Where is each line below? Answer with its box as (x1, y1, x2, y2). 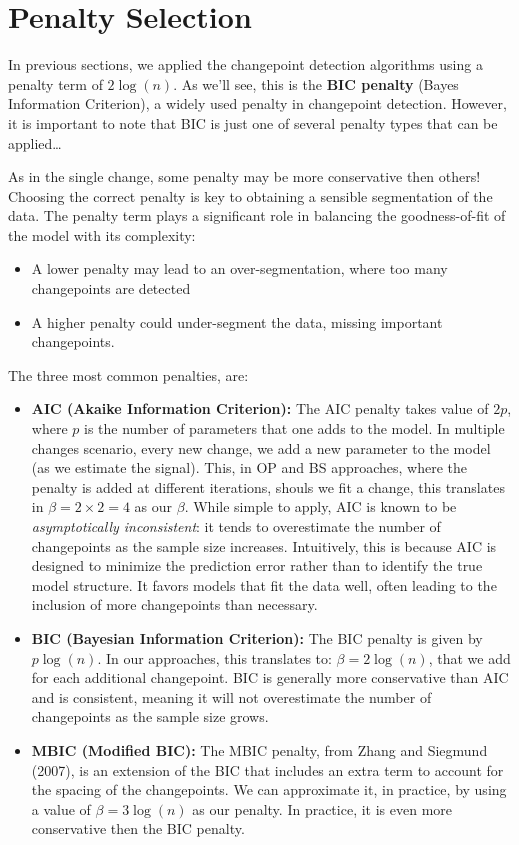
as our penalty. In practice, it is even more (192, 798, 453, 819)
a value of (31, 798, 91, 819)
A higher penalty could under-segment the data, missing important (31, 311, 443, 332)
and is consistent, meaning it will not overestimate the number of (31, 686, 432, 707)
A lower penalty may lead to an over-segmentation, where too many (31, 258, 448, 279)
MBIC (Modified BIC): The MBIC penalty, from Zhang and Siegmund (31, 739, 488, 760)
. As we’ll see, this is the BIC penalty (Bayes (173, 73, 459, 94)
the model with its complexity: (8, 224, 196, 245)
